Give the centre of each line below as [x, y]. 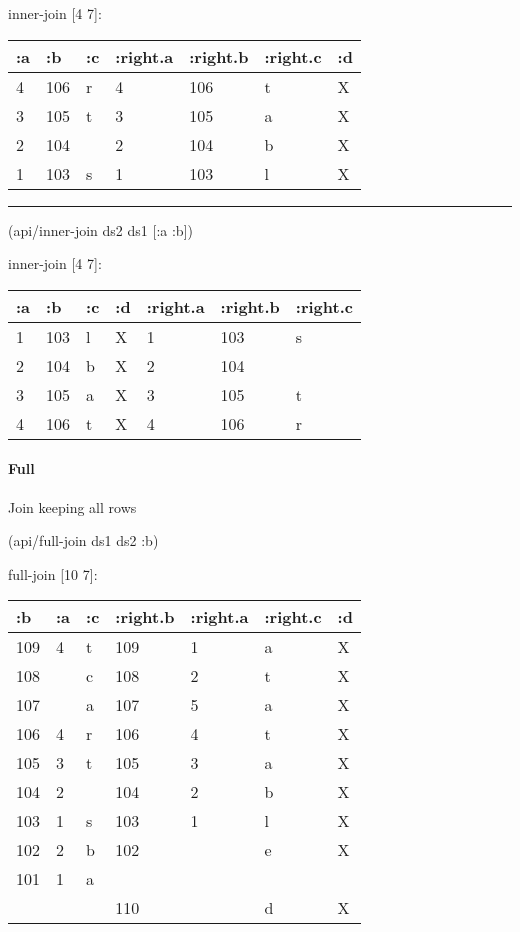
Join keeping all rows [72, 506]
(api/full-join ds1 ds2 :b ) [83, 540]
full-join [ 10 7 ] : [53, 573]
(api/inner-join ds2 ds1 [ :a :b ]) [100, 229]
